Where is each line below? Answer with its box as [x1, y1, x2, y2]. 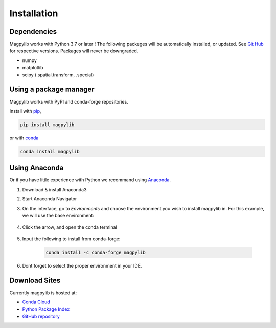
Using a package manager [9, 85, 95, 94]
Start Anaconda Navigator [22, 196, 77, 202]
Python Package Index [22, 306, 70, 312]
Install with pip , [9, 108, 41, 114]
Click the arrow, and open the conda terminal [22, 224, 117, 230]
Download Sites [9, 276, 61, 284]
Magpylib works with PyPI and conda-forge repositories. [9, 98, 129, 105]
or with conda [9, 135, 39, 141]
